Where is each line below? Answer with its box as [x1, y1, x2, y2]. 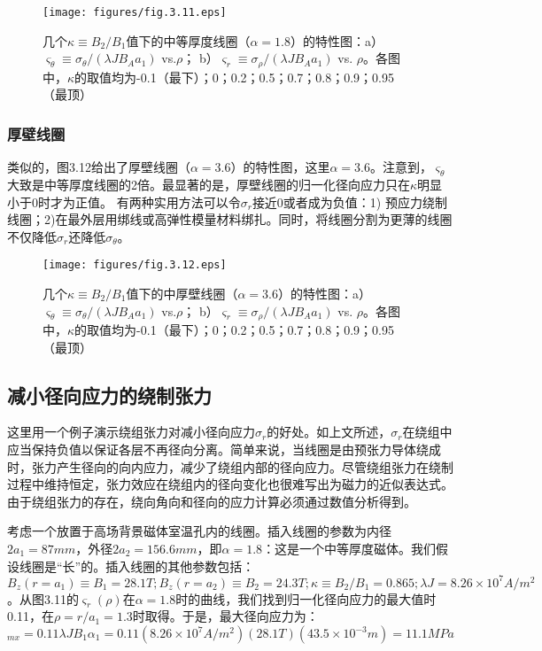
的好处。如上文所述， [267, 422, 391, 441]
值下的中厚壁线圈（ [126, 283, 238, 302]
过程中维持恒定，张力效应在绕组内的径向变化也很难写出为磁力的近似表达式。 [7, 475, 453, 493]
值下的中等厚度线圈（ [126, 31, 251, 50]
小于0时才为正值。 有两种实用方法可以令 [7, 192, 241, 211]
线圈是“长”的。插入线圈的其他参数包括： [19, 556, 255, 575]
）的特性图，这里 [230, 158, 330, 176]
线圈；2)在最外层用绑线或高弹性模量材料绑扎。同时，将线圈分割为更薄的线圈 [7, 210, 453, 229]
